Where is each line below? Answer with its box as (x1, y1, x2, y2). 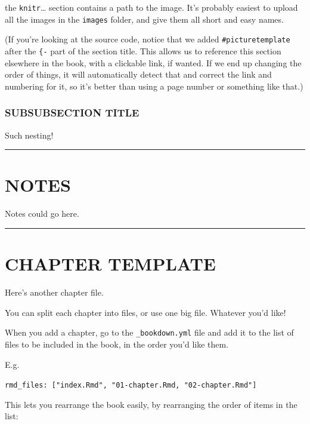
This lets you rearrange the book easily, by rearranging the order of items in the (5, 398, 297, 410)
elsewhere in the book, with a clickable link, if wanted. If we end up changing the (5, 56, 302, 69)
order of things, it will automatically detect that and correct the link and (5, 68, 272, 81)
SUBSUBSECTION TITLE (5, 105, 139, 120)
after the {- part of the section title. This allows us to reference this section (5, 44, 281, 57)
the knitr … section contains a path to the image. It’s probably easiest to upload (5, 1, 298, 13)
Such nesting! (5, 128, 54, 141)
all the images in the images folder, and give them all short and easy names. (5, 13, 284, 25)
